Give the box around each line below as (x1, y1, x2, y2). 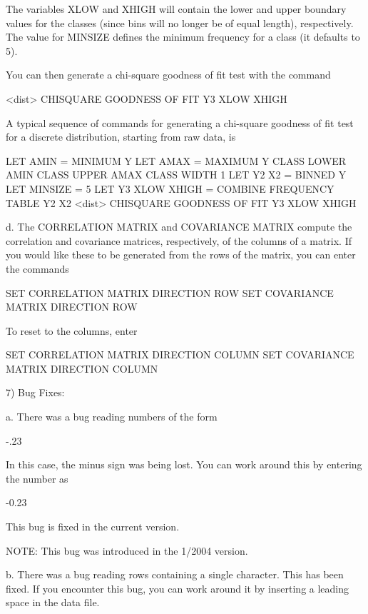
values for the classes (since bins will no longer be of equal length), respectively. (6, 15, 354, 30)
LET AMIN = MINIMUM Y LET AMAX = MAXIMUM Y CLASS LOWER (6, 153, 347, 168)
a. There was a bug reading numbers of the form (6, 409, 218, 424)
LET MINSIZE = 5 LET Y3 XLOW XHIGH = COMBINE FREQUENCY (6, 181, 334, 196)
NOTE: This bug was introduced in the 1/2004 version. (6, 543, 248, 558)
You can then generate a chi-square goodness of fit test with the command (6, 67, 331, 82)
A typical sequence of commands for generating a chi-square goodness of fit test (6, 115, 354, 130)
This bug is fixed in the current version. (6, 519, 180, 534)
